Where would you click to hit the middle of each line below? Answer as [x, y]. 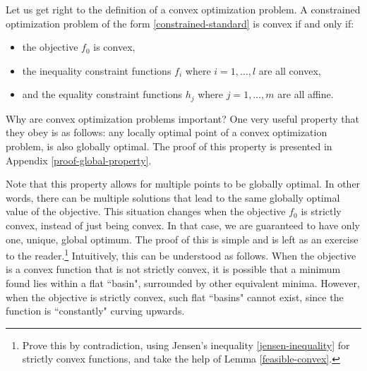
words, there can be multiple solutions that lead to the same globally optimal [173, 197]
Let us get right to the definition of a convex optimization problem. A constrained [183, 9]
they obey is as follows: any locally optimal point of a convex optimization [167, 132]
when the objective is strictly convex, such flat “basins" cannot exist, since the [175, 297]
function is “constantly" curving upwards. [95, 311]
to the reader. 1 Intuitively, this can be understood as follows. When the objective [181, 254]
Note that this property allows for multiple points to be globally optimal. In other [183, 184]
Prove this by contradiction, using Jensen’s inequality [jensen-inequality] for [186, 345]
